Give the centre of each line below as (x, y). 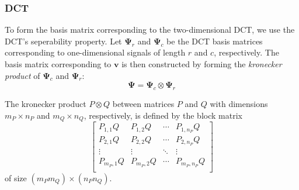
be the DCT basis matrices (215, 41)
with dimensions (239, 103)
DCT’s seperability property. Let (63, 41)
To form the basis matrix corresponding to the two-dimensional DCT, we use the (150, 30)
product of (22, 75)
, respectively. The (246, 52)
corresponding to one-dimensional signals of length (95, 52)
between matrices (143, 103)
